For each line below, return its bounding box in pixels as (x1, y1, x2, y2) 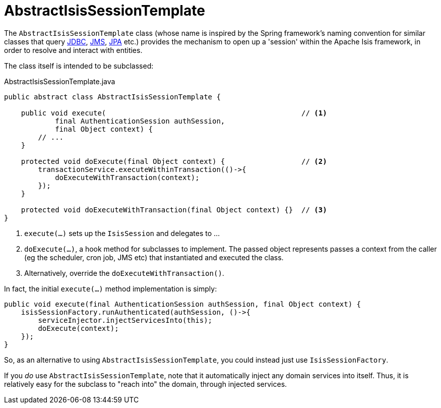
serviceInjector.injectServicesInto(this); (38, 316, 213, 324)
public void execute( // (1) (21, 108, 327, 117)
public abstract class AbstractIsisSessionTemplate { (4, 92, 221, 101)
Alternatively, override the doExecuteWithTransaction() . (24, 268, 224, 277)
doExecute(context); (38, 324, 119, 332)
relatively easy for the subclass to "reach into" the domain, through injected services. (4, 379, 287, 388)
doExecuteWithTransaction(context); (55, 173, 200, 182)
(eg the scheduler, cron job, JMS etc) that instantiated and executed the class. (24, 253, 284, 262)
